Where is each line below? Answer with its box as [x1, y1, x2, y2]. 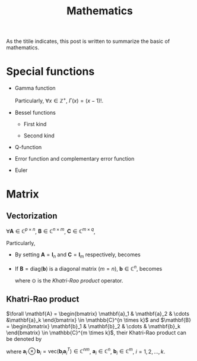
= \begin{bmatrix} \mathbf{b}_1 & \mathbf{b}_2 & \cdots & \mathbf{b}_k [6, 322, 181, 329]
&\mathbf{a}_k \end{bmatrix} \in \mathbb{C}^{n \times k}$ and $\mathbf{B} [6, 316, 192, 324]
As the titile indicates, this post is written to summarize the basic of [6, 37, 170, 45]
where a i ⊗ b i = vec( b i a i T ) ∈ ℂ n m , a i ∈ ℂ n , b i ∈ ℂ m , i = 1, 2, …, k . [6, 347, 166, 356]
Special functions [6, 65, 95, 79]
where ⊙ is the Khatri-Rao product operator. [14, 277, 123, 284]
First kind [23, 120, 47, 127]
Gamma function [14, 84, 56, 92]
